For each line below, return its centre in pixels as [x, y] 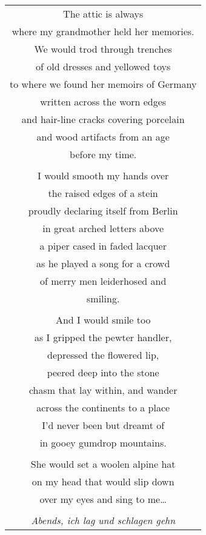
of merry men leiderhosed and [103, 281]
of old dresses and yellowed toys [103, 66]
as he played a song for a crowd [103, 263]
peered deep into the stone [103, 372]
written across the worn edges [103, 101]
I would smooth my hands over [103, 175]
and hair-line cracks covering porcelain [103, 119]
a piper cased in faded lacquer [103, 246]
